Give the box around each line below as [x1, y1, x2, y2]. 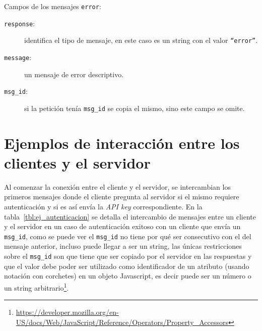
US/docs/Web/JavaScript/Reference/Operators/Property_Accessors [16, 316, 229, 327]
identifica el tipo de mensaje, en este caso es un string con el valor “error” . [24, 35, 258, 45]
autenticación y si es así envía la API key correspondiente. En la [4, 201, 203, 212]
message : [4, 51, 32, 62]
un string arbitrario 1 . [4, 281, 69, 293]
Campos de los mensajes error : [4, 1, 101, 11]
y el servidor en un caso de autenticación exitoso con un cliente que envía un [4, 221, 241, 232]
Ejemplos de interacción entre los [4, 132, 240, 153]
